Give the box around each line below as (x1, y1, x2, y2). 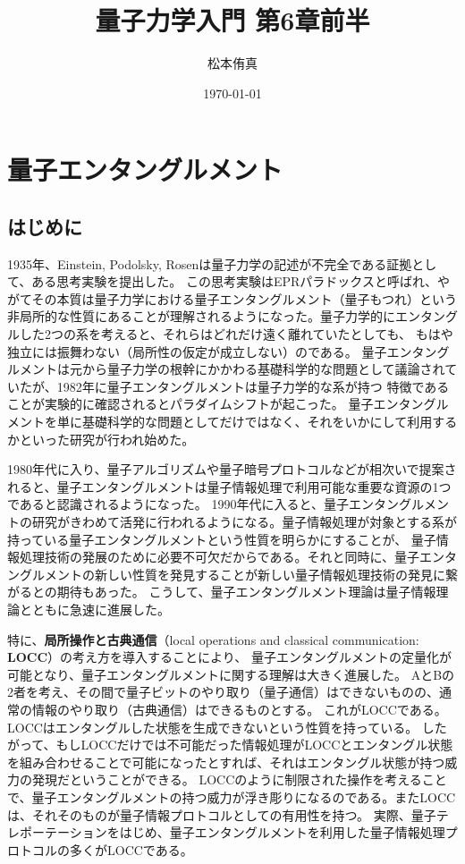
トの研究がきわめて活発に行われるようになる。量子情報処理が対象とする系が (7, 512, 457, 531)
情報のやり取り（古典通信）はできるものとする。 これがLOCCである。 (31, 699, 447, 718)
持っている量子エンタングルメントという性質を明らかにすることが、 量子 (7, 529, 436, 548)
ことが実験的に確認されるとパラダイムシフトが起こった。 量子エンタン (7, 394, 424, 413)
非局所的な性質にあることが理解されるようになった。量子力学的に (7, 307, 395, 326)
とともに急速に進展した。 (19, 599, 170, 618)
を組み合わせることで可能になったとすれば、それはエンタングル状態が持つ (7, 752, 445, 771)
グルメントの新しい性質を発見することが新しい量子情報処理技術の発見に (19, 564, 445, 583)
